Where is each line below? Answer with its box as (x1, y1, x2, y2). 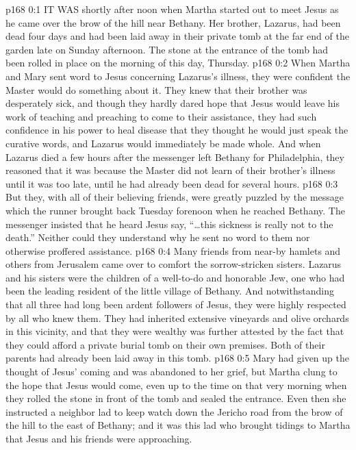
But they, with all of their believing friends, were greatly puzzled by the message (5, 190, 344, 204)
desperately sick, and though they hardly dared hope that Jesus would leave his (5, 96, 340, 110)
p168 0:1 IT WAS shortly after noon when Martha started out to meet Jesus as (5, 2, 339, 16)
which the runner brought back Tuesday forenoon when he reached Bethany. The (5, 203, 345, 217)
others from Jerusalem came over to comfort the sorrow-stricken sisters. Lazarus (5, 257, 342, 271)
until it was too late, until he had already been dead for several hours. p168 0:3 (5, 176, 338, 190)
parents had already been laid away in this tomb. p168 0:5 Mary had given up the (5, 351, 349, 365)
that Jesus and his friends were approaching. (5, 432, 192, 445)
